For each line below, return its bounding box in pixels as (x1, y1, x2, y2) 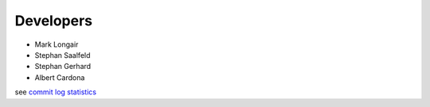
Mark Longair (34, 40, 79, 49)
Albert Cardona (34, 72, 85, 82)
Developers (14, 12, 93, 29)
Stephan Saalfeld (34, 50, 91, 59)
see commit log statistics (14, 87, 97, 97)
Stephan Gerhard (34, 62, 92, 71)
